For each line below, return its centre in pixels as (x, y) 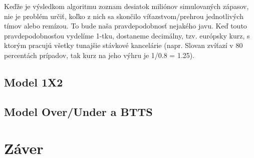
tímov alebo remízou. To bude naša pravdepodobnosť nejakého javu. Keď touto (125, 26)
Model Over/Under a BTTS (78, 111)
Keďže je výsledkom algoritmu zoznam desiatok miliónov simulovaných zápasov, (126, 6)
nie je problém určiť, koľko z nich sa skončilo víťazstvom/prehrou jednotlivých (124, 16)
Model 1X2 (34, 82)
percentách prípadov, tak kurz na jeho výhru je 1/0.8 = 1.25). (99, 55)
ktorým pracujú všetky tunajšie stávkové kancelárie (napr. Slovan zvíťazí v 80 (123, 45)
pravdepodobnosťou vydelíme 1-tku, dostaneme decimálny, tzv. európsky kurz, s (127, 35)
